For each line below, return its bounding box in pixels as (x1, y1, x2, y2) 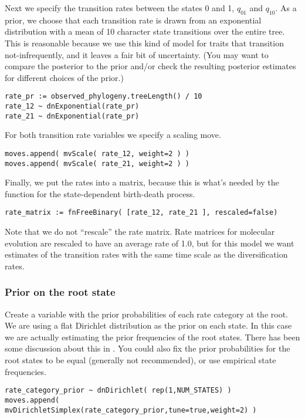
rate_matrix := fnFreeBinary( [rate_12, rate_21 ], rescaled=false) (5, 208, 278, 217)
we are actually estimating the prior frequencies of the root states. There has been (5, 330, 300, 343)
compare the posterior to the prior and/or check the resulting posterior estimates (5, 60, 296, 72)
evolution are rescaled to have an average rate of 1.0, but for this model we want (5, 236, 294, 249)
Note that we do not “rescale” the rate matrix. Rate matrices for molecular (5, 225, 275, 238)
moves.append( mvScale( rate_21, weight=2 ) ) (5, 159, 189, 168)
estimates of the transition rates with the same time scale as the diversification (5, 248, 288, 261)
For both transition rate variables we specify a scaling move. (5, 129, 221, 141)
